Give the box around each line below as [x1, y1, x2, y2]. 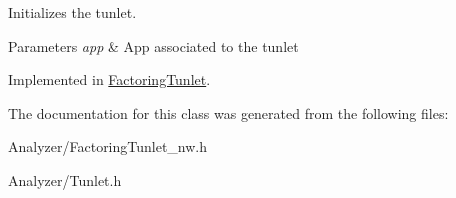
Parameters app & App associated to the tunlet [8, 35, 299, 56]
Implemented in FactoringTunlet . [8, 69, 211, 90]
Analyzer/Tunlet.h [8, 169, 122, 190]
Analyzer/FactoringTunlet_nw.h [8, 136, 208, 157]
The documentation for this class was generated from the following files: [8, 102, 449, 123]
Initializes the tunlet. [8, 2, 137, 22]
